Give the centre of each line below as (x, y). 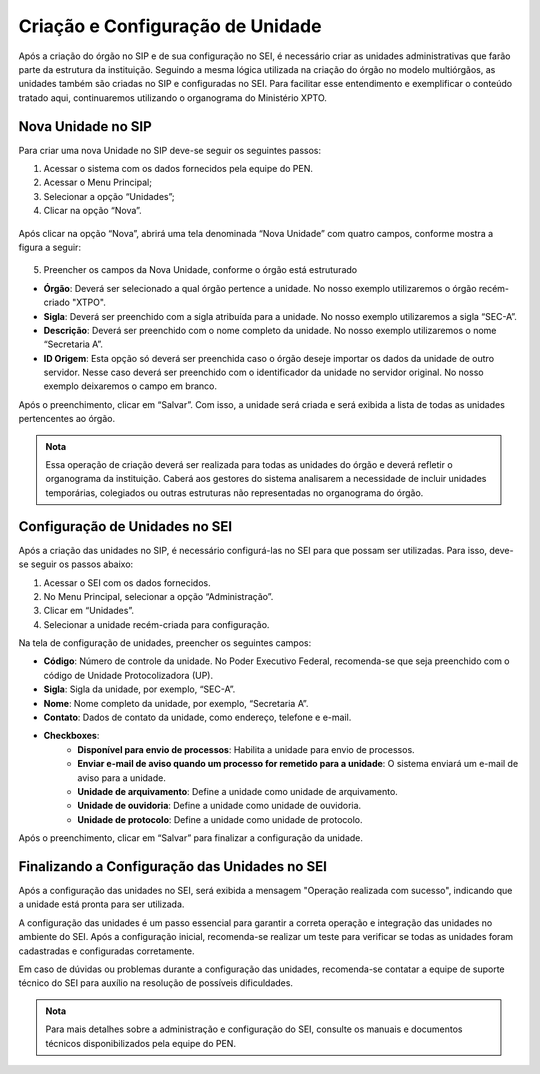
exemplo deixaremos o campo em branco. (130, 386)
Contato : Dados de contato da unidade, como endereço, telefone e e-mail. (197, 717)
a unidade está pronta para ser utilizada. (101, 904)
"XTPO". (89, 302)
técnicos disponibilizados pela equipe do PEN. (141, 1043)
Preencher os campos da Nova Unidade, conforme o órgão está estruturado (200, 270)
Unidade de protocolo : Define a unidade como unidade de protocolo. (220, 819)
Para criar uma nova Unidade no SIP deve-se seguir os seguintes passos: (170, 150)
